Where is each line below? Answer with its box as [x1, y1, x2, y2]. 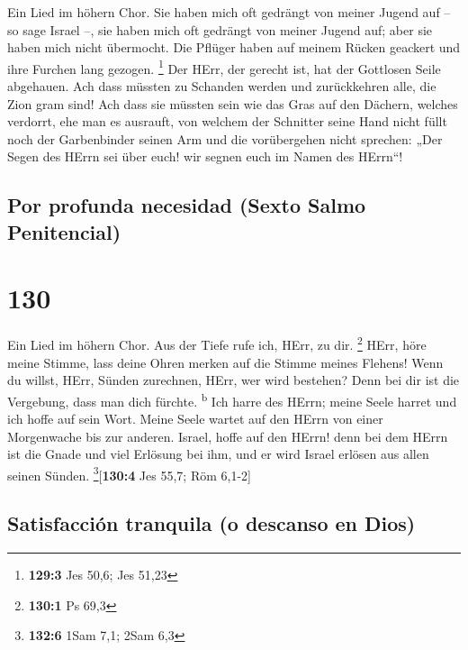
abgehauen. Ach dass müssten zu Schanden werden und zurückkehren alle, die [7, 77, 436, 96]
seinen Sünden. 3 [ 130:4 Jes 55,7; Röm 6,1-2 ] [7, 462, 251, 484]
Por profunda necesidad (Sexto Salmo [7, 191, 366, 219]
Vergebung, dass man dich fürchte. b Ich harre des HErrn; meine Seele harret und [7, 389, 457, 410]
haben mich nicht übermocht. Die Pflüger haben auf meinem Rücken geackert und [7, 38, 461, 57]
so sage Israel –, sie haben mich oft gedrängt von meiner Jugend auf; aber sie [7, 20, 433, 39]
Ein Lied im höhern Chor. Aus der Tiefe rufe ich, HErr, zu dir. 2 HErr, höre [7, 333, 427, 353]
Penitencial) [7, 217, 121, 245]
